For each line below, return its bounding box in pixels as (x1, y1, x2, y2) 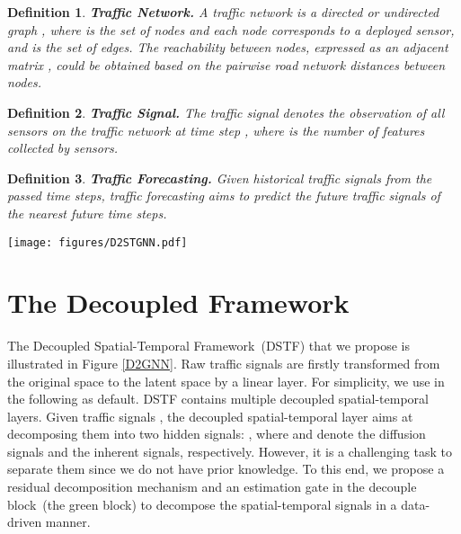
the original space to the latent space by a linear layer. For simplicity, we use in (7, 371, 445, 390)
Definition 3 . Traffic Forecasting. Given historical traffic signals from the (7, 168, 432, 187)
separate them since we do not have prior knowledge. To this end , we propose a (7, 459, 445, 478)
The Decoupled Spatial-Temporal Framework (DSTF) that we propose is (7, 336, 410, 355)
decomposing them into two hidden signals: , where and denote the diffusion (7, 424, 426, 443)
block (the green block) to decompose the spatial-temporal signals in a (7, 494, 397, 513)
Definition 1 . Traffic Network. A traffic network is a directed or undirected (7, 3, 439, 21)
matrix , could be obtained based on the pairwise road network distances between (7, 55, 446, 74)
